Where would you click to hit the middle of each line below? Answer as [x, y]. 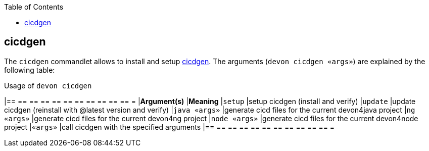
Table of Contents [34, 7]
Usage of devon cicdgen [48, 85]
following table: [30, 70]
